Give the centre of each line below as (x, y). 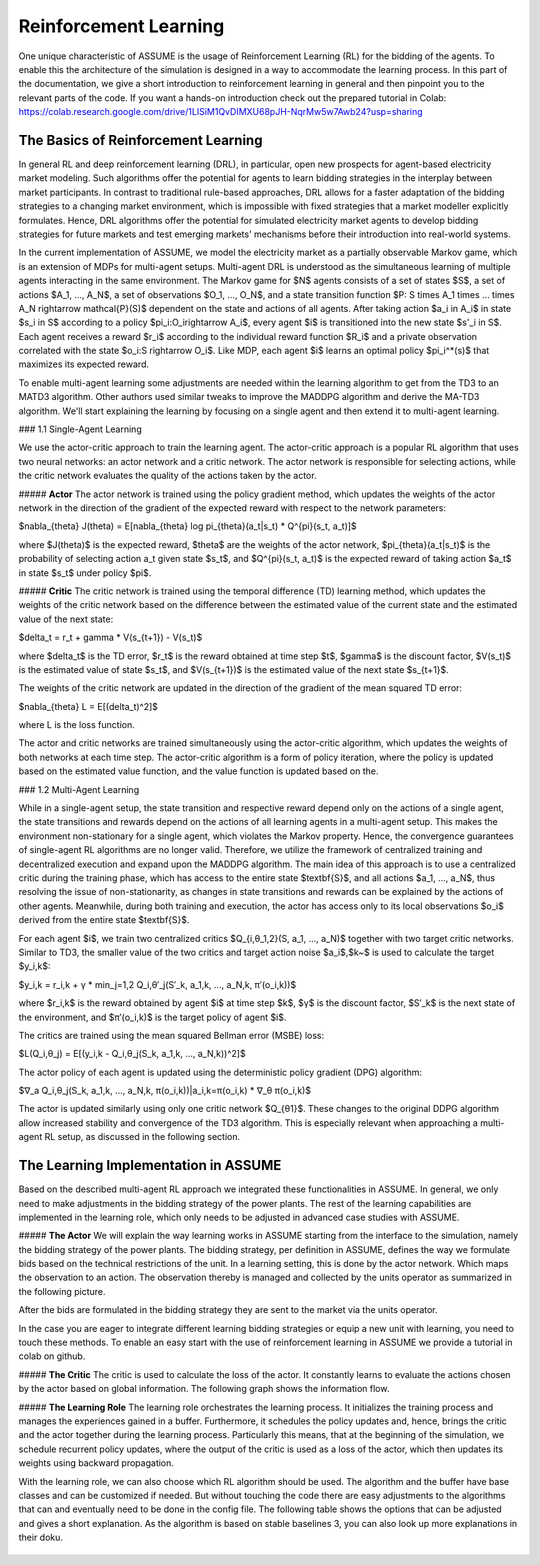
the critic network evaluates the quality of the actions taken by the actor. (167, 476)
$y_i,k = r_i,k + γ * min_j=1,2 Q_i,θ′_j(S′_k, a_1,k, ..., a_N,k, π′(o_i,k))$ (157, 984)
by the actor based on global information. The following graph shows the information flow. (204, 1389)
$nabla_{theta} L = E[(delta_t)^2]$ (88, 706)
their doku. (41, 1537)
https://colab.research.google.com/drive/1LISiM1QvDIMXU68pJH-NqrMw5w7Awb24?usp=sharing (221, 112)
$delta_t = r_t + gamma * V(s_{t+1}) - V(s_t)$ (110, 637)
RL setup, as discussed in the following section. (142, 1137)
